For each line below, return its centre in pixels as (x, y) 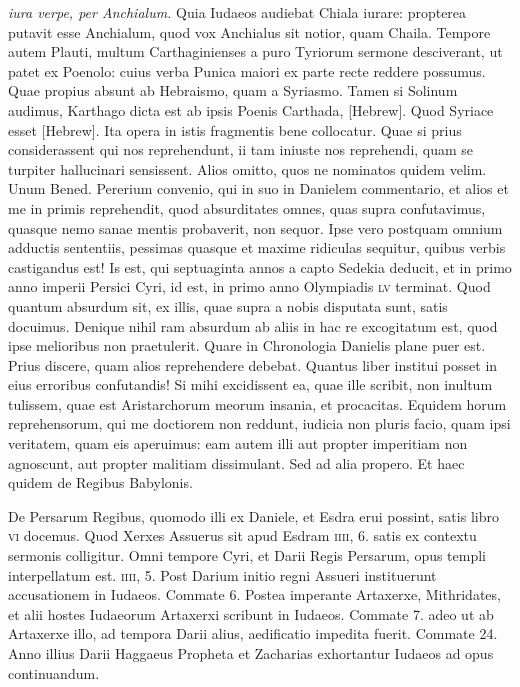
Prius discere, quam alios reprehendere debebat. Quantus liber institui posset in (253, 364)
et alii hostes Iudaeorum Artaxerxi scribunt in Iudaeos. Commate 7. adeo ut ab (251, 613)
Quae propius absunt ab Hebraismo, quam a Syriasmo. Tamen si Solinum (233, 90)
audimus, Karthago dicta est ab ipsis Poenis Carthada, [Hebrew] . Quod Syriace (251, 109)
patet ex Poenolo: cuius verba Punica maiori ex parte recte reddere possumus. (247, 70)
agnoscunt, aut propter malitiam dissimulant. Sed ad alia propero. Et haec (236, 462)
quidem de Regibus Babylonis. (100, 482)
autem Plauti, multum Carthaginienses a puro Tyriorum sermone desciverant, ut (255, 51)
